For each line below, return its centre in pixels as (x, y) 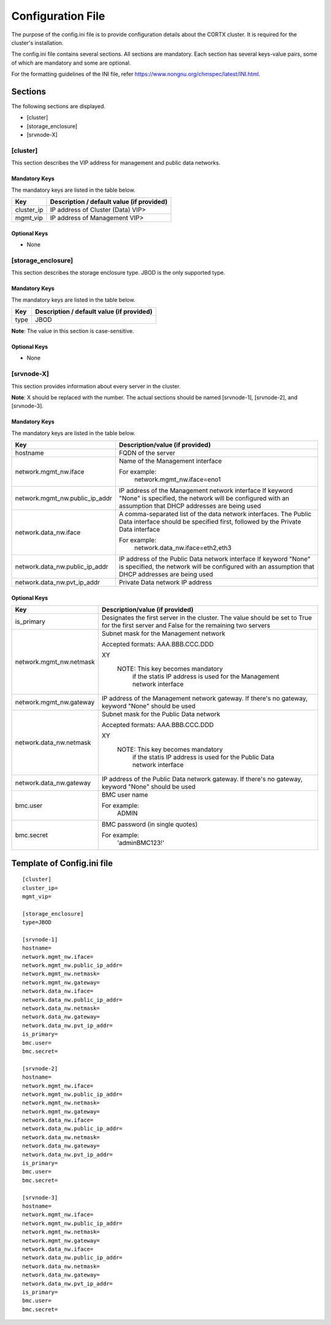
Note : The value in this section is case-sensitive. (73, 331)
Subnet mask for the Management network (163, 634)
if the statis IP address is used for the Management (206, 677)
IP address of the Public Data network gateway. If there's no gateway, (202, 779)
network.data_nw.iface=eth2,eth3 (183, 548)
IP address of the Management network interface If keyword (206, 490)
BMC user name (125, 795)
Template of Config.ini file (62, 863)
